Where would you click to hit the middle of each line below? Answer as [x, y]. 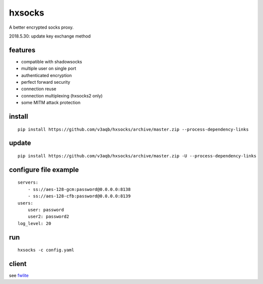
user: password [46, 210]
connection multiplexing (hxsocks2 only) [62, 95]
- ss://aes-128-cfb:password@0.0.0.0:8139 [79, 196]
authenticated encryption [47, 75]
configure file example [44, 170]
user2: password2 [48, 217]
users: [26, 203]
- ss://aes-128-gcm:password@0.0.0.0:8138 [79, 189]
